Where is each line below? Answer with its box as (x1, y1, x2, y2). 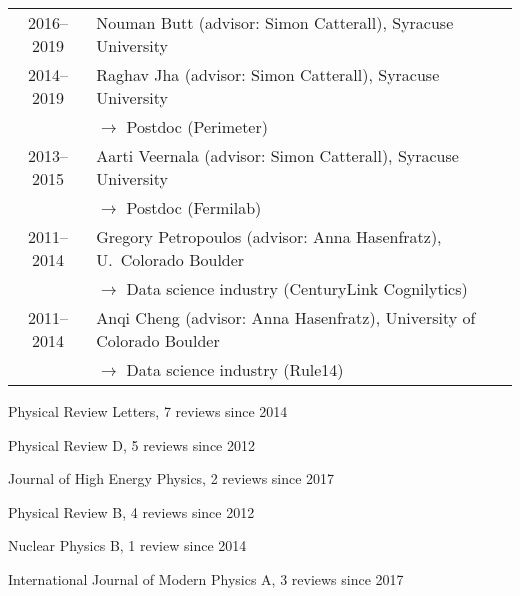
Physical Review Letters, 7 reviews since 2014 (8, 401, 288, 421)
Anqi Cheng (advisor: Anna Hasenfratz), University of (96, 306, 476, 329)
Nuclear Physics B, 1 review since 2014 (8, 535, 247, 556)
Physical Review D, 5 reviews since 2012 (8, 434, 255, 455)
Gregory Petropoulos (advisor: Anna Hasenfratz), (96, 225, 442, 248)
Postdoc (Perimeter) (126, 115, 268, 138)
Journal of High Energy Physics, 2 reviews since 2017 (8, 468, 335, 489)
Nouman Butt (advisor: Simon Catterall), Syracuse (96, 11, 454, 34)
